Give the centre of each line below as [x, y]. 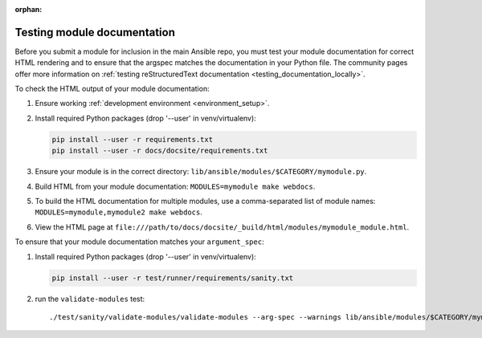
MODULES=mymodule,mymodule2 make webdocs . [118, 212]
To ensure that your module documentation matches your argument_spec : [139, 242]
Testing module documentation [95, 32]
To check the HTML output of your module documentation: [112, 89]
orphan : [29, 9]
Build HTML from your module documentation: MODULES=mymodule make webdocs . [175, 186]
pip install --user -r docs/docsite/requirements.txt [160, 151]
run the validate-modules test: [90, 299]
